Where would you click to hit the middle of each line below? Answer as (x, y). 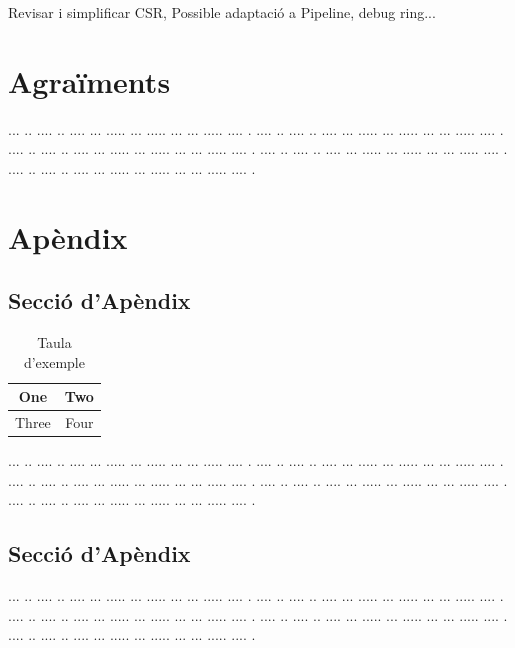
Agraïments (89, 80)
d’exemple (54, 361)
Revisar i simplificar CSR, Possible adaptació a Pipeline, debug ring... (222, 12)
